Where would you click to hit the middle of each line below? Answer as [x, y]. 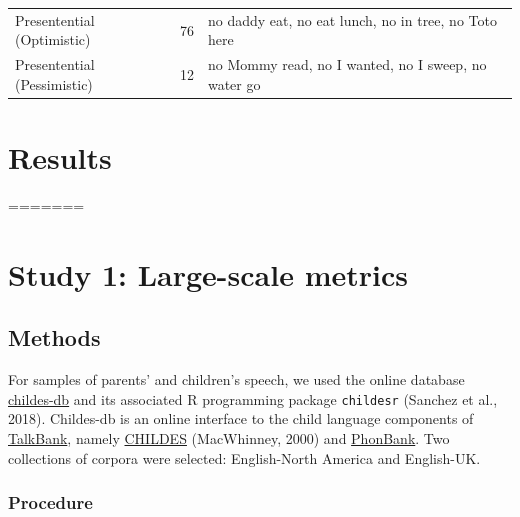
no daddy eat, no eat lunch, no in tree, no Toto [352, 19]
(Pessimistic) [54, 83]
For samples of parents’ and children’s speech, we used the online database [236, 379]
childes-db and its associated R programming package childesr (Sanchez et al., [253, 398]
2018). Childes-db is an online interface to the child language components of [241, 418]
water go [234, 83]
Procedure [50, 502]
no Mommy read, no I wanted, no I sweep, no [347, 64]
